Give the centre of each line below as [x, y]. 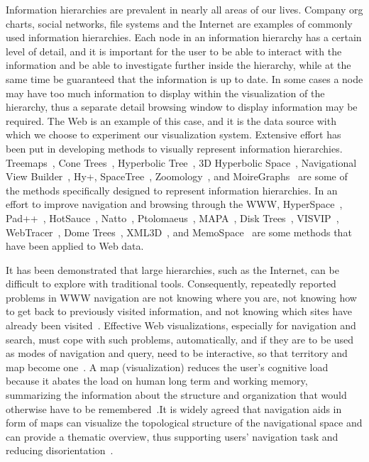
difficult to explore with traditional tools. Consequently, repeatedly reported [171, 284]
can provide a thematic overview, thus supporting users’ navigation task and [172, 436]
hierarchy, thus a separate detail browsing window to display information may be [182, 107]
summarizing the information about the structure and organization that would [176, 395]
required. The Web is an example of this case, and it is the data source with [171, 120]
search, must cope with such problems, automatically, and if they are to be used [180, 339]
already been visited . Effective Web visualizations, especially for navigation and [181, 325]
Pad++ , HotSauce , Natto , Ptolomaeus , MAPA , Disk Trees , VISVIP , [172, 218]
